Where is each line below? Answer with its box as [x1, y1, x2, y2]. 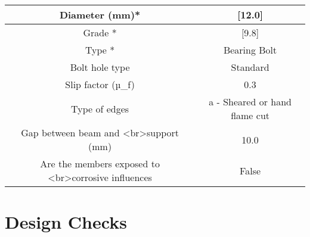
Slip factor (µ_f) [65, 77, 135, 91]
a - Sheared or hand [209, 95, 292, 108]
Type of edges [71, 101, 129, 116]
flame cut [231, 108, 270, 122]
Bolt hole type [70, 60, 130, 74]
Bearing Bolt [223, 43, 277, 57]
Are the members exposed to [40, 157, 160, 170]
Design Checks [5, 210, 127, 234]
